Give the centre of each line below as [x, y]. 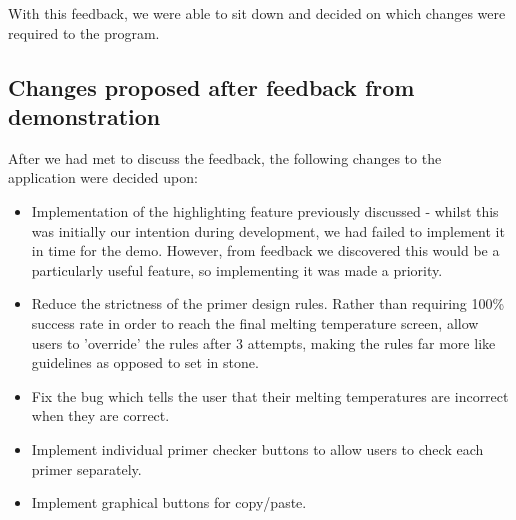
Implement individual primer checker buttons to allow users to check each [257, 448]
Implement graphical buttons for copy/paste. [169, 502]
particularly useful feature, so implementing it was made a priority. [237, 269]
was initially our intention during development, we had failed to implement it [268, 230]
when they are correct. [100, 415]
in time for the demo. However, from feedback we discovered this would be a [265, 250]
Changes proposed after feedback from [211, 86]
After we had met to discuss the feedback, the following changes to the [225, 157]
